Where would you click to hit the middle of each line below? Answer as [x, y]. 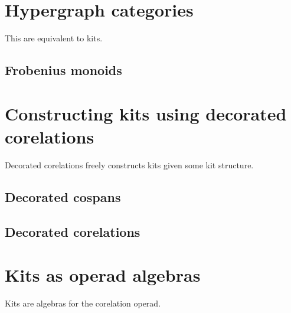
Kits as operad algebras [103, 275]
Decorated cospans [63, 196]
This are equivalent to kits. [54, 38]
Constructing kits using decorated [146, 113]
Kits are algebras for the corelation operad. [83, 303]
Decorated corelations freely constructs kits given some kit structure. [129, 164]
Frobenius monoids [63, 70]
